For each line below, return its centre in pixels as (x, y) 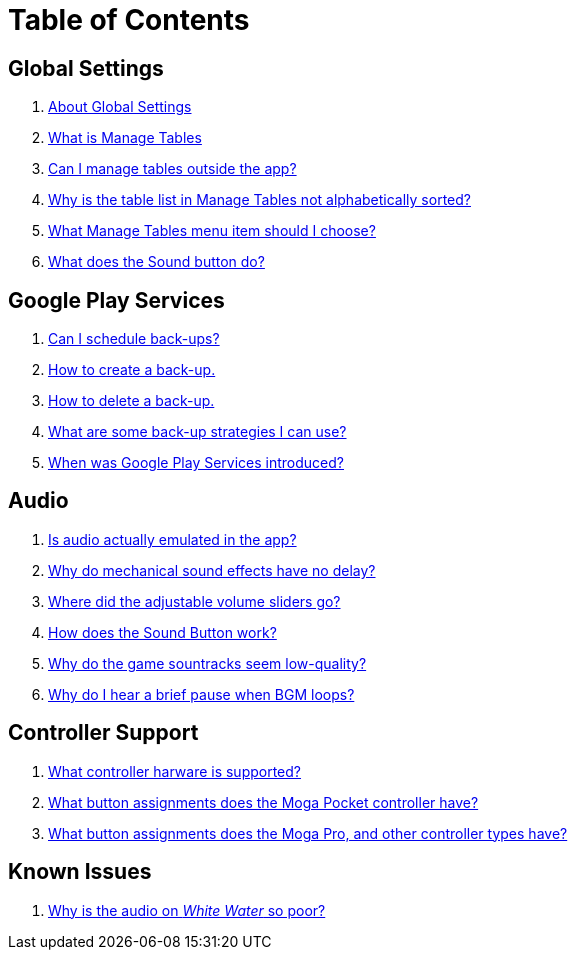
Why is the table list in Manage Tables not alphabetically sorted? (259, 200)
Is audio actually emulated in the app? (172, 539)
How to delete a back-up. (131, 401)
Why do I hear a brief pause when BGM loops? (201, 694)
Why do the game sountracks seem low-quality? (207, 663)
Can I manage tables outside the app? (172, 169)
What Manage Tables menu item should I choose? (212, 231)
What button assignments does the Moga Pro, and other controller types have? (308, 833)
